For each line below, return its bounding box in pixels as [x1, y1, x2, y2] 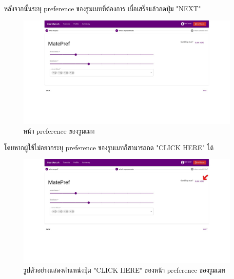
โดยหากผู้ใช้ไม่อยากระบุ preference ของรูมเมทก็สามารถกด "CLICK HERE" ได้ [4, 142, 214, 152]
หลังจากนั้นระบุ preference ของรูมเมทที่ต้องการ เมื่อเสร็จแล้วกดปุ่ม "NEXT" [4, 3, 201, 13]
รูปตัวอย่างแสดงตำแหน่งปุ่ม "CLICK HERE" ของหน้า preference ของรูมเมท [23, 264, 226, 275]
